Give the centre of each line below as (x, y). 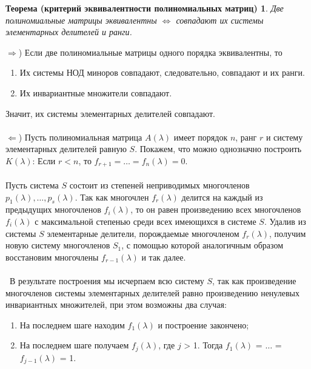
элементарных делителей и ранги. (69, 32)
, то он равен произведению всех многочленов (216, 209)
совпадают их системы (220, 20)
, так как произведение (254, 280)
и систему (284, 137)
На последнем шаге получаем (74, 345)
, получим (288, 233)
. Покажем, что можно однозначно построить (218, 149)
